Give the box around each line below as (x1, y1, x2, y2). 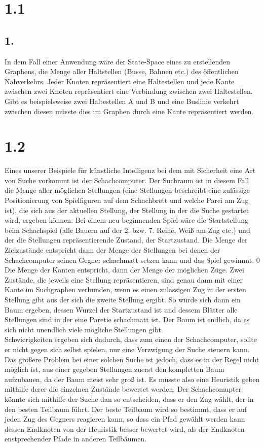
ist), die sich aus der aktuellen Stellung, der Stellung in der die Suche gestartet (5, 204, 249, 215)
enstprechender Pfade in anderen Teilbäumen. (5, 433, 147, 444)
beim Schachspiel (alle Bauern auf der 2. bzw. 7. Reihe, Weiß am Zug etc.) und (5, 224, 250, 235)
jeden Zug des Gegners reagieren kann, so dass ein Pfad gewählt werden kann (5, 414, 245, 424)
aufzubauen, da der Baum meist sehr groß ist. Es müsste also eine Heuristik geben (5, 373, 260, 384)
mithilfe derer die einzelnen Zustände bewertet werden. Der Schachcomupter (5, 384, 242, 394)
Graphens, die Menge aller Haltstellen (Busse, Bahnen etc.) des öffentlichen (5, 66, 239, 77)
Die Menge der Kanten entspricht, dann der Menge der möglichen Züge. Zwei (5, 264, 244, 275)
